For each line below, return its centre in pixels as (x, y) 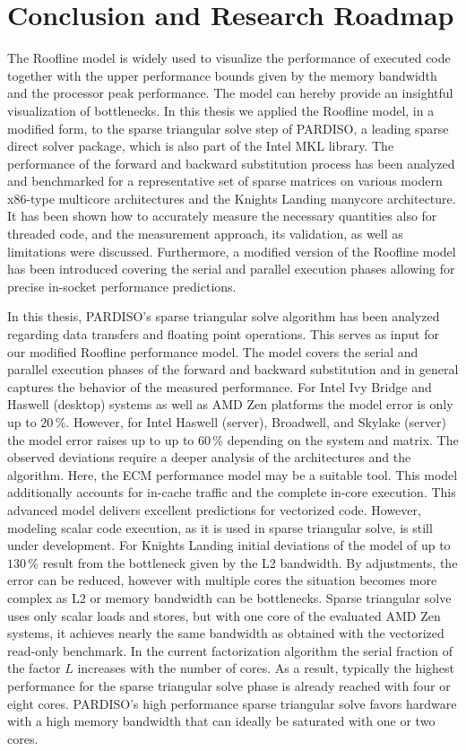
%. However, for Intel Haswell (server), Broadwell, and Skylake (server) (250, 422)
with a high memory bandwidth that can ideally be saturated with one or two (221, 721)
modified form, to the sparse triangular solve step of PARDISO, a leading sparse (228, 128)
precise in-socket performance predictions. (122, 286)
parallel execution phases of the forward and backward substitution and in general (233, 369)
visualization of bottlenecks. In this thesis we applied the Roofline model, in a (221, 110)
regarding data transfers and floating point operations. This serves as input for (223, 334)
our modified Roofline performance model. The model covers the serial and (213, 351)
